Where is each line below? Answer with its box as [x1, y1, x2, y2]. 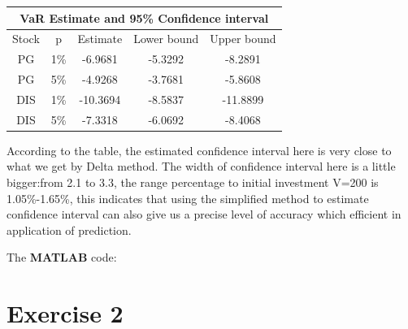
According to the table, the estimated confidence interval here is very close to [7, 141, 392, 158]
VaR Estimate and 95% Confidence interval [20, 9, 269, 26]
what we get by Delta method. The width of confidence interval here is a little [7, 158, 396, 175]
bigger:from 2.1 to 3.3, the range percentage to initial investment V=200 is [7, 174, 379, 190]
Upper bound [210, 30, 276, 47]
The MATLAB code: [7, 249, 117, 266]
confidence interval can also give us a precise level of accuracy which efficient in [7, 206, 401, 223]
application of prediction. [7, 221, 132, 238]
